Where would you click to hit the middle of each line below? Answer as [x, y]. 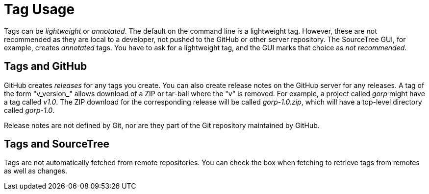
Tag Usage [39, 9]
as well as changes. [36, 171]
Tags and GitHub [46, 66]
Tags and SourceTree [57, 144]
